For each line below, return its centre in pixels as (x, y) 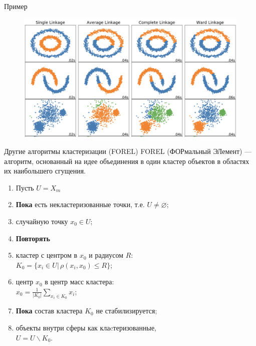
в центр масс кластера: (79, 282)
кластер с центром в (47, 255)
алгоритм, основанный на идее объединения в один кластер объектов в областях (127, 161)
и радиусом (106, 255)
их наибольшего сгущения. (45, 171)
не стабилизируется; (126, 311)
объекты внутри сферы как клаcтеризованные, (86, 327)
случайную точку (42, 221)
